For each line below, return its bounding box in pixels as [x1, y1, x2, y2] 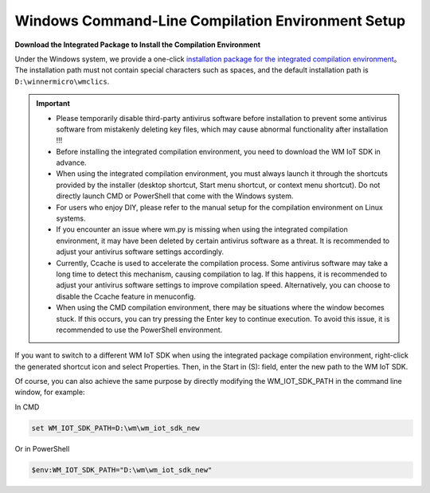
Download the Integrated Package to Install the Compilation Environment [14, 40, 261, 49]
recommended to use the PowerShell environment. [56, 325, 223, 335]
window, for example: [14, 387, 85, 397]
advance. [56, 158, 87, 167]
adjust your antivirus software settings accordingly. [56, 247, 225, 256]
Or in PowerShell [14, 444, 70, 453]
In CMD [14, 402, 40, 412]
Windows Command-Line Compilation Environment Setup [14, 12, 406, 29]
